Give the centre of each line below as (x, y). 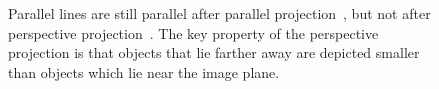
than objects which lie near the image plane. (144, 71)
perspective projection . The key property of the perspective (193, 32)
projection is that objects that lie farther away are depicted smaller (214, 52)
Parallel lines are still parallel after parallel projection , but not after (219, 13)
